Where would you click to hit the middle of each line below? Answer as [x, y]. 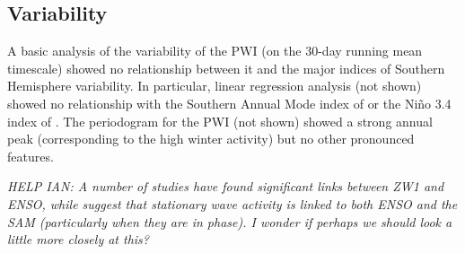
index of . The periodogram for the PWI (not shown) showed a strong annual [220, 121]
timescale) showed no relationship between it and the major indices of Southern [226, 68]
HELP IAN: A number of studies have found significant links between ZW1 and [226, 186]
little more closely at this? [79, 239]
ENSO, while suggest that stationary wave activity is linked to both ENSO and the [232, 203]
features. [31, 156]
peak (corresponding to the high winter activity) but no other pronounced [211, 139]
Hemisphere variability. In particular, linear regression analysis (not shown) [215, 86]
